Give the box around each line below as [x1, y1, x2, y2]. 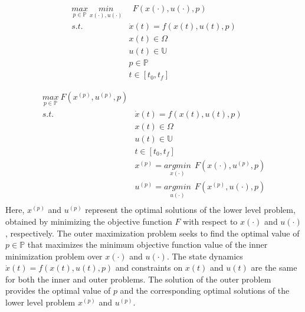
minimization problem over [5, 249, 103, 262]
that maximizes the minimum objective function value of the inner [27, 238, 268, 251]
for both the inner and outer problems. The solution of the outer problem [5, 272, 271, 285]
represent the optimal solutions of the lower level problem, [85, 203, 296, 216]
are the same [251, 261, 297, 274]
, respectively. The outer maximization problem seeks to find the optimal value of [5, 226, 300, 239]
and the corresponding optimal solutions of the [120, 284, 290, 297]
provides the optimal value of [5, 284, 111, 297]
